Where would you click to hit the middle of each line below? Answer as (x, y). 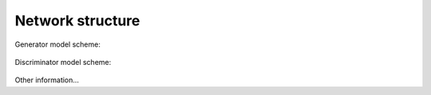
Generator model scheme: (58, 44)
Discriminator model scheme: (63, 62)
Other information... (47, 80)
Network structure (77, 21)
